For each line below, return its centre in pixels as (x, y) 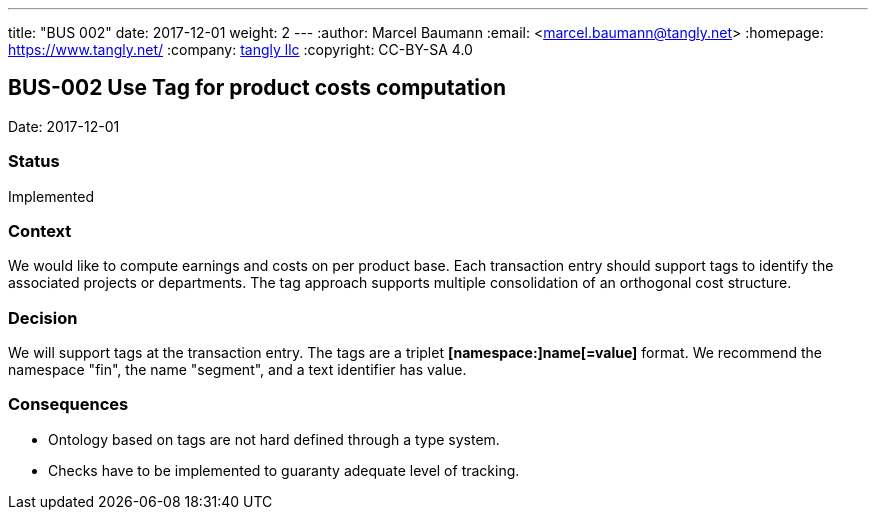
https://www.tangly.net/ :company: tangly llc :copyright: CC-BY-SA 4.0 (240, 49)
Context (40, 230)
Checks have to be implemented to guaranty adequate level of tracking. (284, 470)
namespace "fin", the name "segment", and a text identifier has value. (237, 370)
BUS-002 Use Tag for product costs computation (257, 88)
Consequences (68, 404)
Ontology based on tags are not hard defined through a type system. (274, 439)
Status (34, 161)
